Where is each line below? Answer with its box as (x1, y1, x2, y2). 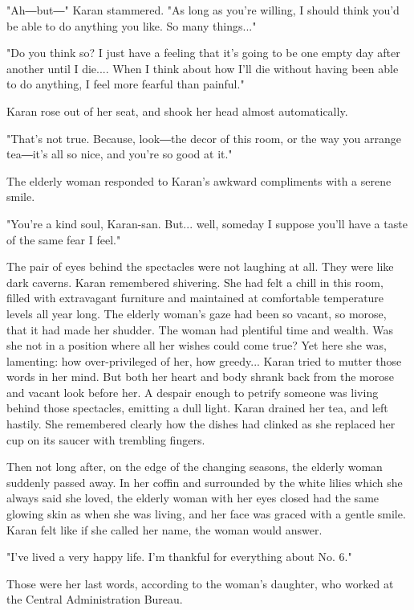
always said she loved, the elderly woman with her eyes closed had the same (6, 489, 379, 506)
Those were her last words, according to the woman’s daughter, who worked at (6, 575, 394, 592)
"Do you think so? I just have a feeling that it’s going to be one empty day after (6, 44, 400, 61)
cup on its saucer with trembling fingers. (6, 431, 205, 448)
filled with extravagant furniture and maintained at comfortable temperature (6, 289, 384, 306)
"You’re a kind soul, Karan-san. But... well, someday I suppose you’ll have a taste (6, 215, 408, 231)
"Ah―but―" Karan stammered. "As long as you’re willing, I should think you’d (6, 2, 400, 18)
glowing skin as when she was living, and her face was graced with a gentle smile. (6, 506, 406, 522)
